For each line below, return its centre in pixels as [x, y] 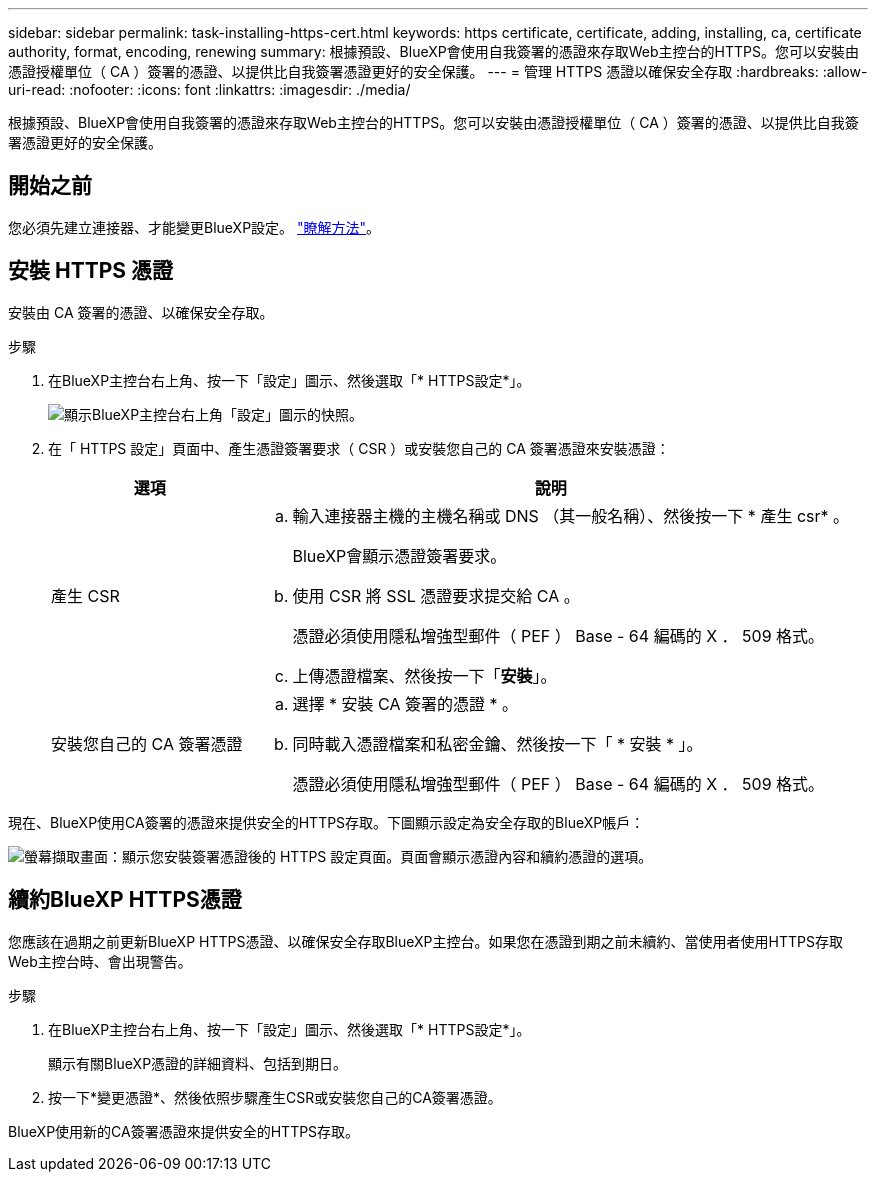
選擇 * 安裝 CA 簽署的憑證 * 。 [405, 703]
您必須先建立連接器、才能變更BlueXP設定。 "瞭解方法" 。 [194, 227]
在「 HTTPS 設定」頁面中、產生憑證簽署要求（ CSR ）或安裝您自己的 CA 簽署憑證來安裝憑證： [359, 448]
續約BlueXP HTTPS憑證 [125, 900]
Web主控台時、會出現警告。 [100, 961]
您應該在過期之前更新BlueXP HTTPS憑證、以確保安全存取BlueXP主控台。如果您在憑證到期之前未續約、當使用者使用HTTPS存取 [425, 941]
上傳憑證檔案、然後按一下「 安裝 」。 [424, 675]
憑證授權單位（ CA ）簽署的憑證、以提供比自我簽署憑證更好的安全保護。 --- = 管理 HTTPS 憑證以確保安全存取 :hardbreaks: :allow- [438, 71]
